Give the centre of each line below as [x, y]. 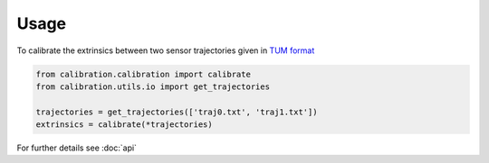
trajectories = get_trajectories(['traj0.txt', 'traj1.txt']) [177, 112]
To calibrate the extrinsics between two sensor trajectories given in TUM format [166, 50]
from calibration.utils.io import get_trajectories [153, 86]
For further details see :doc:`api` [77, 148]
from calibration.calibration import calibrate [143, 74]
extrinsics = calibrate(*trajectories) [124, 125]
